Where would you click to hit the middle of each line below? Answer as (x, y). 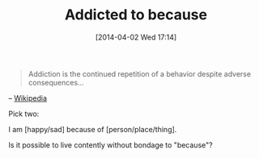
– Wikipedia (28, 98)
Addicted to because (136, 15)
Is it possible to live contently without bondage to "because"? (110, 145)
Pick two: (24, 114)
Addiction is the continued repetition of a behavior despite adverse (140, 73)
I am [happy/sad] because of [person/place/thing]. (93, 129)
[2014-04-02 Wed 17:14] (136, 37)
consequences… (56, 82)
